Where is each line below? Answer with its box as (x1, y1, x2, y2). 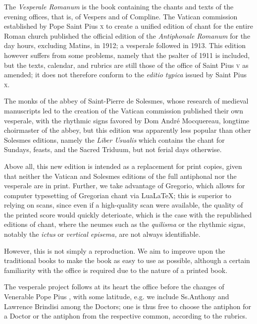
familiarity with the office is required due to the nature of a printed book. (4, 265, 228, 275)
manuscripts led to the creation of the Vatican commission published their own (4, 105, 244, 115)
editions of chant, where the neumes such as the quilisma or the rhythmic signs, (4, 219, 246, 229)
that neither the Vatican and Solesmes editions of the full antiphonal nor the (4, 170, 237, 181)
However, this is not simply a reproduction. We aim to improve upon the (4, 245, 225, 256)
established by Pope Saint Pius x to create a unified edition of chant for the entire (4, 21, 253, 31)
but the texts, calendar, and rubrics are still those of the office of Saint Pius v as (4, 59, 249, 70)
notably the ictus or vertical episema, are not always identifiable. (4, 229, 201, 239)
